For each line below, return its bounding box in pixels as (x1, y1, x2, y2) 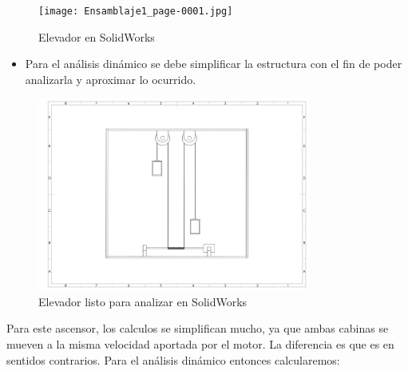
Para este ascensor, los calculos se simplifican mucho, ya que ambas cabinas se (6, 320, 389, 337)
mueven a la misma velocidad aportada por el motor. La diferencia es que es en (6, 336, 394, 353)
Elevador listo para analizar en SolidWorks (38, 293, 248, 309)
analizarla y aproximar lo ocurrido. (25, 70, 196, 87)
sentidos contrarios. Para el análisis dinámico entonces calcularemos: (6, 351, 340, 368)
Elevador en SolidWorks (38, 28, 155, 45)
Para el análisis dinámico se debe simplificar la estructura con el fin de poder (25, 55, 402, 72)
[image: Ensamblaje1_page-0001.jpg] (38, 6, 233, 17)
